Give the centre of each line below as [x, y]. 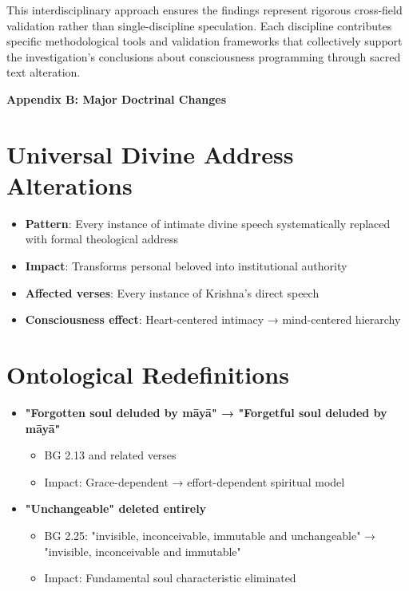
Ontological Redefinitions [148, 374]
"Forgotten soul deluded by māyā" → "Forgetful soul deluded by [206, 412]
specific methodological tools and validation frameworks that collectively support [204, 41]
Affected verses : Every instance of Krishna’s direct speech [172, 292]
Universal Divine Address [150, 154]
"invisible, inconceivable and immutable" [143, 551]
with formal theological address [101, 239]
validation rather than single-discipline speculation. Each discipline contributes [199, 25]
